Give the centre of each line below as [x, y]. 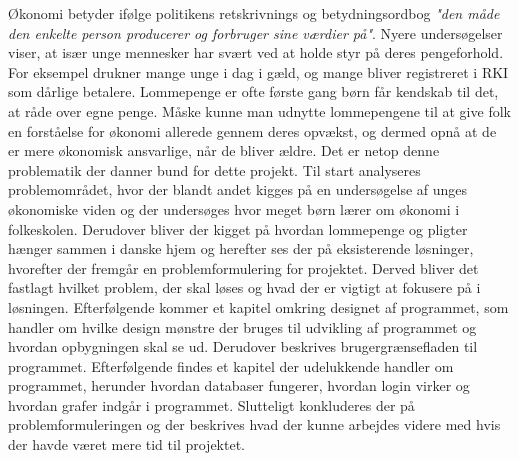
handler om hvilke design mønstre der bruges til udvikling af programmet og [242, 326]
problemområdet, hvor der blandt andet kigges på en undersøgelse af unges [238, 189]
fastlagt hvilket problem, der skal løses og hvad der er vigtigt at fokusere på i [244, 287]
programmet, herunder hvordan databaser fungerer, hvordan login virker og [239, 385]
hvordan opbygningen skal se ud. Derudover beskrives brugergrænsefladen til [243, 346]
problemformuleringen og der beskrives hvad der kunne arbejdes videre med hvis [254, 424]
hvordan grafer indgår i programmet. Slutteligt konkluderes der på [211, 404]
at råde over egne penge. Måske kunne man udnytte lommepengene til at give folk [259, 110]
